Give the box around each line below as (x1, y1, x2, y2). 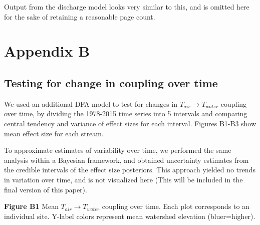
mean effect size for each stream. (4, 128, 104, 138)
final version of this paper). (4, 184, 87, 194)
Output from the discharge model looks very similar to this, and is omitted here (4, 2, 249, 12)
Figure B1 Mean (4, 201, 59, 211)
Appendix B (4, 41, 90, 61)
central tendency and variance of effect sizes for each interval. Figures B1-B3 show (4, 118, 256, 128)
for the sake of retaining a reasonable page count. (4, 11, 155, 22)
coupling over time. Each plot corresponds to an (102, 201, 249, 211)
